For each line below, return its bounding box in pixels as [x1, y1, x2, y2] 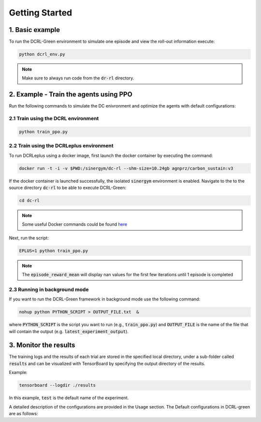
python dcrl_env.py [19, 51, 65, 57]
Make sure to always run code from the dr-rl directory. [22, 75, 134, 81]
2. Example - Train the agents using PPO [9, 90, 132, 99]
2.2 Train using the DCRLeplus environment [9, 142, 114, 149]
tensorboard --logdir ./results [19, 383, 96, 388]
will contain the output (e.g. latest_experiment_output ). [9, 328, 129, 334]
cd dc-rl [19, 198, 40, 203]
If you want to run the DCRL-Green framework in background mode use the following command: [9, 296, 201, 302]
